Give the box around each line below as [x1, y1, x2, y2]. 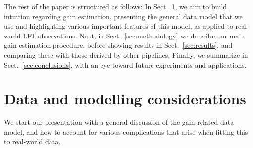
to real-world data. [4, 136, 61, 147]
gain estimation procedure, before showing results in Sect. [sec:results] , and [4, 40, 233, 50]
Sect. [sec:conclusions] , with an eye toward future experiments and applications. [4, 59, 247, 70]
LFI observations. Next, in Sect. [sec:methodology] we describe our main [23, 30, 245, 40]
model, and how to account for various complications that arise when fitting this [4, 126, 248, 137]
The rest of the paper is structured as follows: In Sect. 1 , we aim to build [4, 1, 227, 11]
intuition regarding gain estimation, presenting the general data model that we [4, 11, 243, 21]
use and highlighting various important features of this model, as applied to [4, 21, 233, 31]
